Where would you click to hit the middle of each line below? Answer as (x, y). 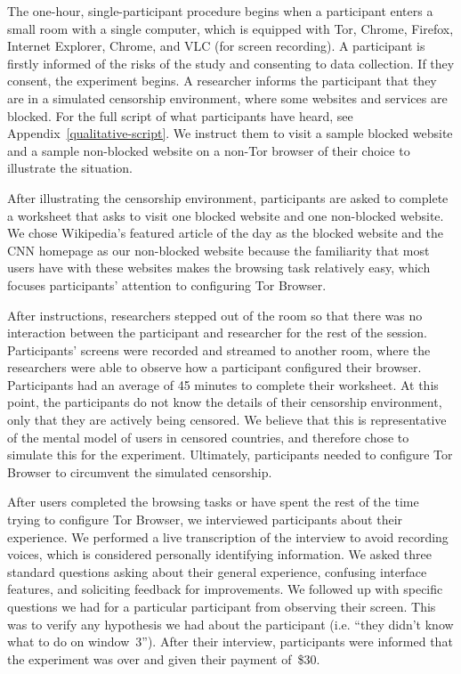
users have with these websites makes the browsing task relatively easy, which (219, 268)
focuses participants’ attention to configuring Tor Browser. (167, 284)
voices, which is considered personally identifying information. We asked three (219, 554)
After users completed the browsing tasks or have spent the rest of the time (213, 502)
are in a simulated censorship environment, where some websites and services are (227, 97)
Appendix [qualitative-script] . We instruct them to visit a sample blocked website (230, 133)
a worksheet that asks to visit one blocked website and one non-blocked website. (226, 215)
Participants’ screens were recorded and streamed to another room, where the (219, 349)
